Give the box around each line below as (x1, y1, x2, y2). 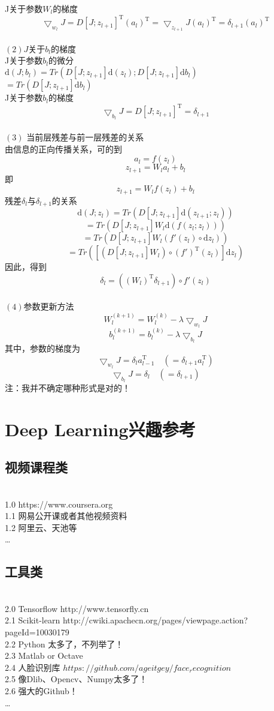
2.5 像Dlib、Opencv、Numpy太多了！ (5, 673, 148, 685)
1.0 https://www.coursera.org (5, 497, 113, 510)
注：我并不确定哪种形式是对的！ (5, 381, 130, 394)
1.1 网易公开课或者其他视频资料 (5, 509, 127, 522)
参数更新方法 (23, 300, 74, 313)
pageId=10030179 (5, 626, 69, 638)
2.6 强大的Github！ (5, 685, 78, 697)
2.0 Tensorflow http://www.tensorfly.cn (5, 602, 149, 614)
